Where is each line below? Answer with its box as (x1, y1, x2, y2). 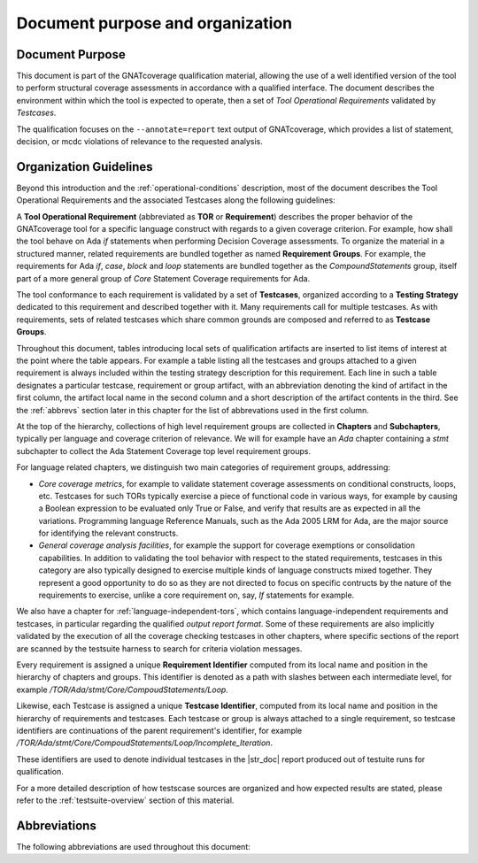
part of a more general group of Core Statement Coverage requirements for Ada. (16, 273, 311, 283)
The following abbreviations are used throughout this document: (16, 841, 251, 851)
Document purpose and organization (16, 13, 292, 33)
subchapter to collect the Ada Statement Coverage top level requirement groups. (16, 445, 312, 456)
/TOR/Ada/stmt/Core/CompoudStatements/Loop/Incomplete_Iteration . (16, 737, 274, 748)
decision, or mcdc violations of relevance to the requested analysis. (16, 136, 263, 147)
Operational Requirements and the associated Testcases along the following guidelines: (16, 195, 335, 205)
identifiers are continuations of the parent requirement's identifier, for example (16, 725, 303, 736)
